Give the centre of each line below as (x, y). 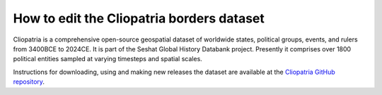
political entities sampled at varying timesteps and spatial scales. (108, 59)
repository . (29, 82)
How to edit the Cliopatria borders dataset (139, 18)
